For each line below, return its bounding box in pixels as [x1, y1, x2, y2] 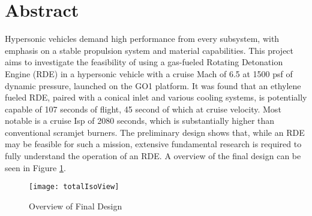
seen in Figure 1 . [5, 161, 66, 174]
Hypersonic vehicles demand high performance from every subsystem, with [5, 32, 280, 45]
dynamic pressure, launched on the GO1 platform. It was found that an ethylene [5, 79, 301, 92]
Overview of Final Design [29, 199, 122, 212]
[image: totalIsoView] [29, 182, 119, 191]
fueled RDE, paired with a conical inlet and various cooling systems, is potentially [5, 91, 307, 104]
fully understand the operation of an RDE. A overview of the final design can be [5, 150, 301, 162]
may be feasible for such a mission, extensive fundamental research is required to [5, 138, 302, 150]
